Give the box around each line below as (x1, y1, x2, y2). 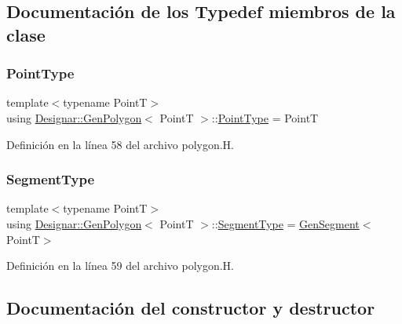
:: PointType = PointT (211, 109, 319, 126)
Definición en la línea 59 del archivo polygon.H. (6, 257, 234, 274)
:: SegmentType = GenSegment (211, 215, 360, 231)
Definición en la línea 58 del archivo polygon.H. (6, 136, 234, 152)
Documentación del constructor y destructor (6, 296, 375, 320)
